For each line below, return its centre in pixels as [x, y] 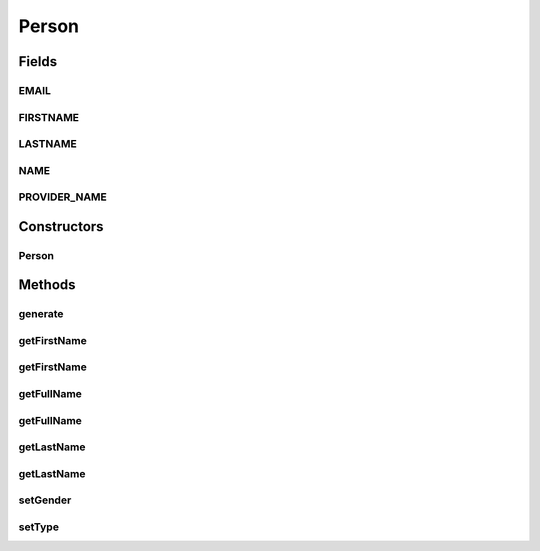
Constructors [61, 226]
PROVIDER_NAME [62, 197]
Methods [47, 285]
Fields [38, 61]
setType [39, 527]
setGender [45, 500]
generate [41, 314]
